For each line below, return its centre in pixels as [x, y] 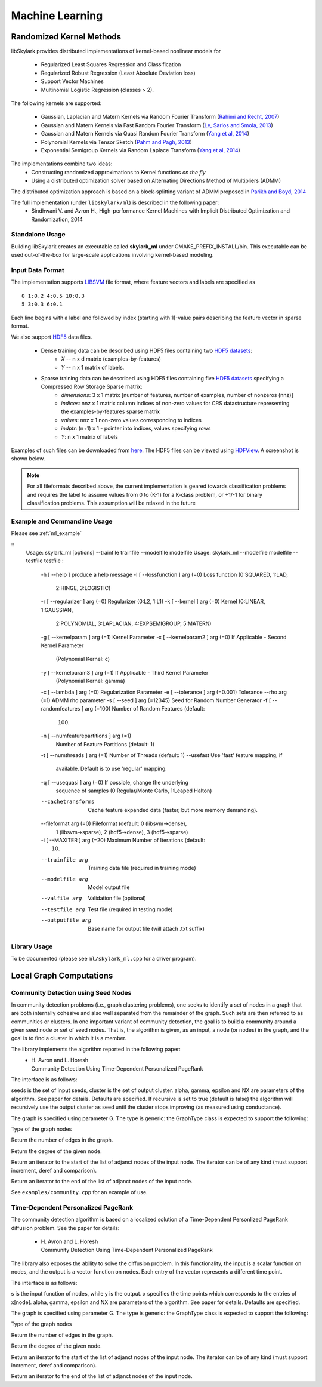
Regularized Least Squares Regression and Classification [111, 64]
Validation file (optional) [117, 898]
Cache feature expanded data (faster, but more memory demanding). [173, 810]
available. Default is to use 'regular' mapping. [111, 769]
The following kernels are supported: [56, 103]
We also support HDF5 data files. [52, 337]
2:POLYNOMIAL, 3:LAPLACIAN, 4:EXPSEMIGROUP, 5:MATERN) [134, 623]
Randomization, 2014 [57, 219]
